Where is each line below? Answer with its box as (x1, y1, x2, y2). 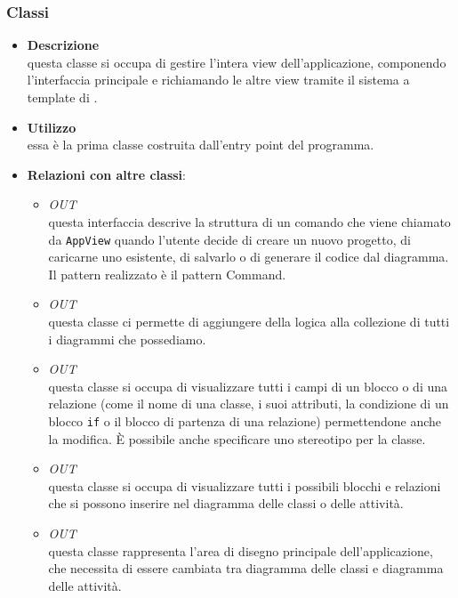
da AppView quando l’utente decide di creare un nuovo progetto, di (48, 230, 411, 248)
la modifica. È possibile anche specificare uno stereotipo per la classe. (48, 429, 426, 448)
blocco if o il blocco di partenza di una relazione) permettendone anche (48, 411, 442, 430)
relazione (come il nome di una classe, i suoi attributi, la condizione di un (48, 394, 449, 413)
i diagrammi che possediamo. (48, 329, 206, 348)
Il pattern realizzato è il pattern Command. (48, 264, 286, 283)
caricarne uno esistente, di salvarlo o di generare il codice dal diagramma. (48, 247, 449, 266)
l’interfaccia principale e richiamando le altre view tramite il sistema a (27, 70, 410, 89)
